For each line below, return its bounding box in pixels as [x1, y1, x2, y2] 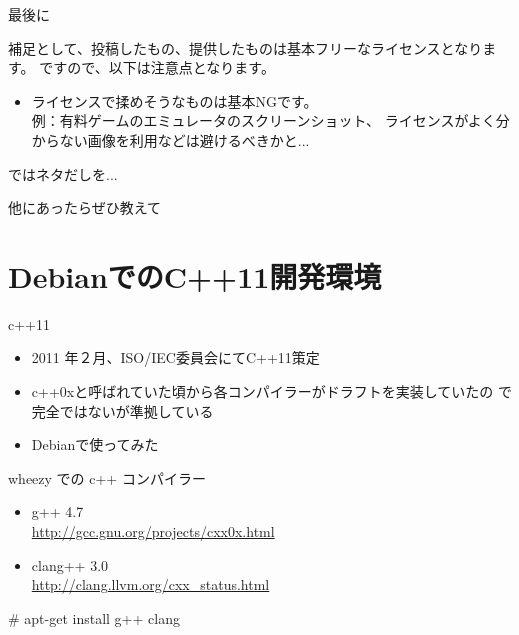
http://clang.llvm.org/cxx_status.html [31, 574, 270, 595]
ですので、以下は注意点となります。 [39, 57, 275, 78]
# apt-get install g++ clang [8, 607, 180, 628]
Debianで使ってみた [31, 434, 159, 455]
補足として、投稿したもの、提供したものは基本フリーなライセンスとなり [8, 37, 483, 58]
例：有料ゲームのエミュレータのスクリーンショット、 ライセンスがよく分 [31, 110, 510, 131]
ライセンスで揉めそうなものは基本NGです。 [31, 90, 318, 111]
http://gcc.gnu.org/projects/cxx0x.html [31, 521, 275, 542]
